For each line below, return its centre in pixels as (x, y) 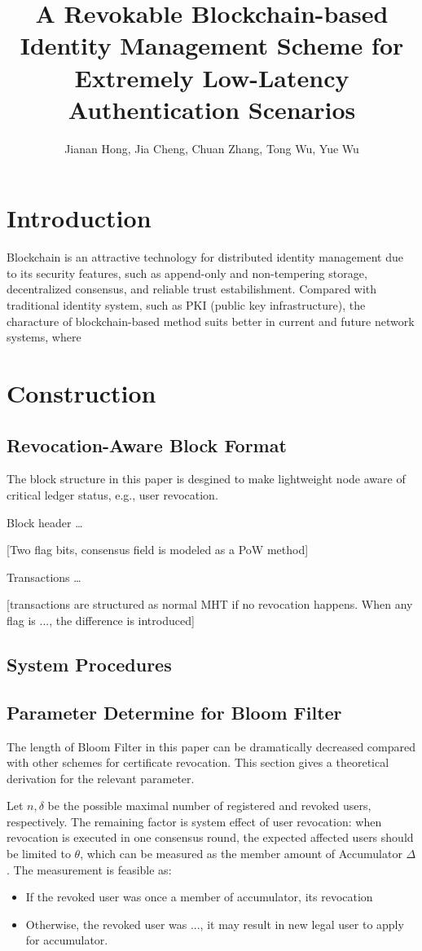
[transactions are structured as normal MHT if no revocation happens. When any (210, 604)
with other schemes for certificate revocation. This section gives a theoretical (198, 762)
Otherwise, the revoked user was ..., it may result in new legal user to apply (215, 924)
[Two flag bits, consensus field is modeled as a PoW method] (158, 550)
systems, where (44, 337)
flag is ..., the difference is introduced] (101, 620)
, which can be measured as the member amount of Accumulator (241, 854)
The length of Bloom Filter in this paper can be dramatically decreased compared (211, 746)
